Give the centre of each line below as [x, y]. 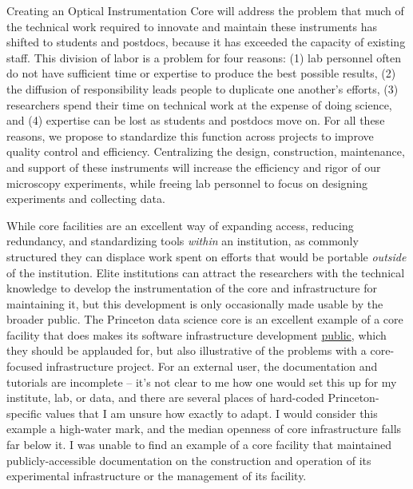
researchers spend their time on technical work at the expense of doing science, [199, 104]
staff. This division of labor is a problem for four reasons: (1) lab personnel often [204, 57]
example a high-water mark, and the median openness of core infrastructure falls [204, 429]
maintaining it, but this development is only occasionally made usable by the [195, 303]
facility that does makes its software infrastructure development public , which [197, 334]
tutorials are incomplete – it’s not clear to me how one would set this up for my [202, 382]
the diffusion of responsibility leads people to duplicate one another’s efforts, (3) [203, 88]
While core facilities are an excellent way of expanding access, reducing [180, 225]
